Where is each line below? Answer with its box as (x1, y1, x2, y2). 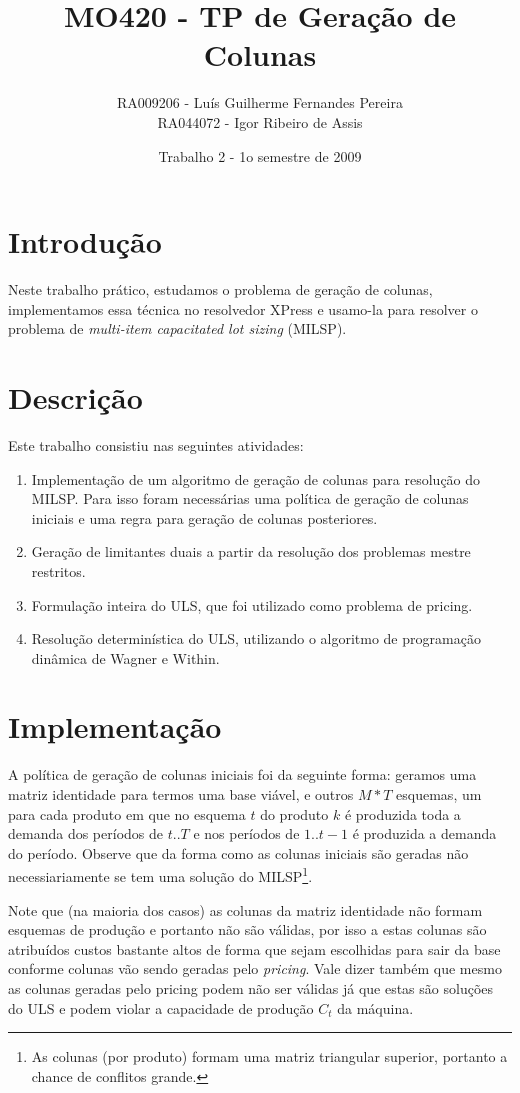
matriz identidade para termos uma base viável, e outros (8, 784, 354, 804)
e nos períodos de (193, 823, 300, 844)
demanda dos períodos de (8, 823, 163, 844)
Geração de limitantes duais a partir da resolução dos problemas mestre (31, 541, 471, 562)
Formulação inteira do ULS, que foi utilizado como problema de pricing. (31, 594, 473, 615)
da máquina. (337, 997, 414, 1018)
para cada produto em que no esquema (8, 803, 246, 824)
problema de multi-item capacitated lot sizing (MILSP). (8, 318, 347, 339)
